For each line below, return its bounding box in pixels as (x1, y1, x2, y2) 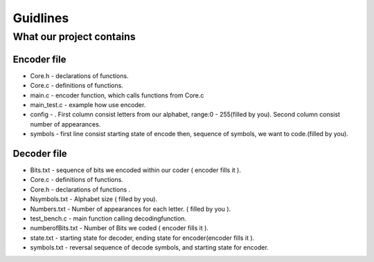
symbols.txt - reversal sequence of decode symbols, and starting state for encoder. (30, 243, 269, 252)
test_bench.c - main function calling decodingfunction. (30, 214, 187, 223)
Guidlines (12, 10, 69, 26)
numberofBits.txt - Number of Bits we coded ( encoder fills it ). (30, 224, 209, 232)
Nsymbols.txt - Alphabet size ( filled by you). (30, 195, 158, 203)
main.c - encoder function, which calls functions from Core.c (30, 91, 204, 100)
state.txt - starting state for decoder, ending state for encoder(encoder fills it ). (30, 234, 255, 242)
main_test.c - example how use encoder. (30, 100, 146, 109)
